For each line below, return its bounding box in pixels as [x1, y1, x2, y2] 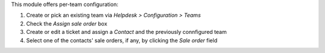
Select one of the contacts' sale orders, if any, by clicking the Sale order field [26, 36, 218, 44]
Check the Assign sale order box [26, 20, 108, 27]
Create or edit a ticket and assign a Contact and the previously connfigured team [26, 29, 227, 36]
